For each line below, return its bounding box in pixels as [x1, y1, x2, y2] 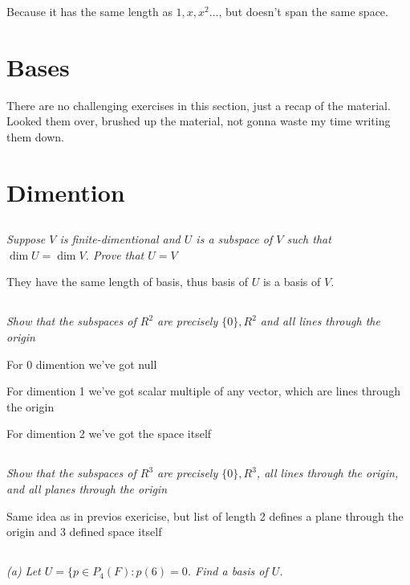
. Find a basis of [187, 562, 268, 579]
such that [286, 231, 331, 247]
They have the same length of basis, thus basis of [6, 273, 249, 290]
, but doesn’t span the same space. [218, 3, 388, 19]
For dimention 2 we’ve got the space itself [6, 425, 212, 442]
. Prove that [85, 246, 144, 263]
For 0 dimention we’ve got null [6, 355, 157, 372]
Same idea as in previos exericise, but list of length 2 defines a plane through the [6, 507, 404, 524]
